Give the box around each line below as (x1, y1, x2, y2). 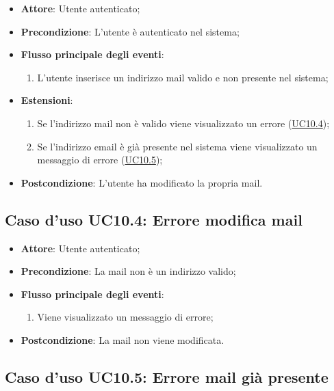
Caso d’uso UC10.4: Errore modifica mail (5, 208, 303, 230)
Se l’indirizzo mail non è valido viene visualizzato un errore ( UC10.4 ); (37, 116, 330, 130)
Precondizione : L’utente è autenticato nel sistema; (21, 24, 240, 38)
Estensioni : (21, 93, 73, 107)
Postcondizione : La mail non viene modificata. (21, 332, 224, 347)
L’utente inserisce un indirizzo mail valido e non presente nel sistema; (37, 70, 329, 84)
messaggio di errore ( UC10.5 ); (37, 152, 163, 167)
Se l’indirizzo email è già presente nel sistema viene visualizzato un (37, 139, 318, 153)
